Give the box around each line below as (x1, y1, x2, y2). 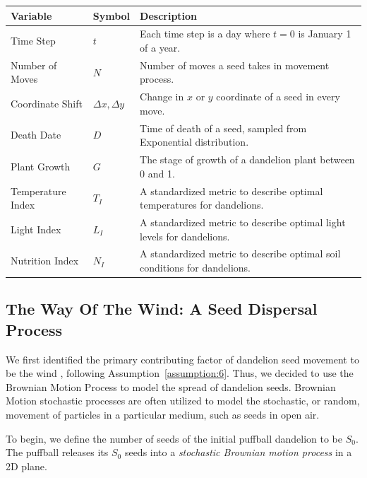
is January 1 (298, 26, 351, 41)
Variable (11, 8, 52, 23)
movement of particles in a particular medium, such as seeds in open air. (6, 407, 320, 422)
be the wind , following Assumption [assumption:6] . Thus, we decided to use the (6, 366, 354, 380)
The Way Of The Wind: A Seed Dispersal (6, 298, 318, 320)
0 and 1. (140, 165, 175, 180)
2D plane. (6, 458, 47, 473)
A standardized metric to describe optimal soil (140, 246, 341, 261)
